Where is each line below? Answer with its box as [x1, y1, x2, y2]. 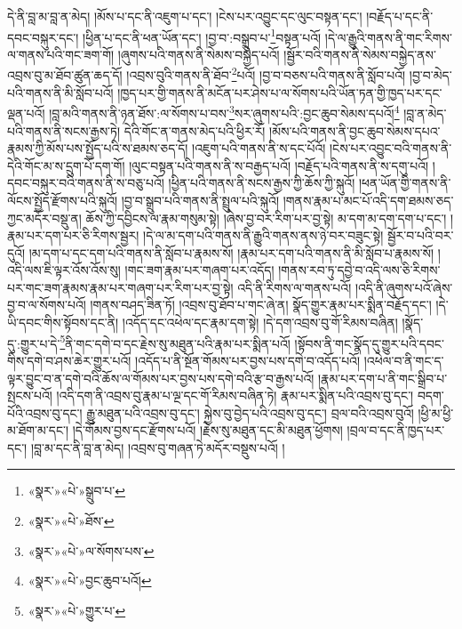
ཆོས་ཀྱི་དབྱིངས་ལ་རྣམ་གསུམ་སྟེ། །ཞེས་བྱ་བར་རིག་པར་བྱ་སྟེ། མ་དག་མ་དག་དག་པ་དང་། [85, 208, 447, 227]
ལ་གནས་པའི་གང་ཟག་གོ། [7, 44, 115, 63]
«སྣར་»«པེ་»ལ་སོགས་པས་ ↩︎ [28, 541, 155, 560]
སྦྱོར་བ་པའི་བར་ [387, 226, 454, 245]
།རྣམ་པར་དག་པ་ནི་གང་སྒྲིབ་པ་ [317, 368, 448, 387]
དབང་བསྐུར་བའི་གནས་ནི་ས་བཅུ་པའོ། [7, 173, 164, 192]
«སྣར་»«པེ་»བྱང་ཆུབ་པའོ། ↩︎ [28, 571, 152, 590]
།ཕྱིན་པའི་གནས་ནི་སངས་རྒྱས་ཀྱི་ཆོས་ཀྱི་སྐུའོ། [168, 173, 355, 192]
